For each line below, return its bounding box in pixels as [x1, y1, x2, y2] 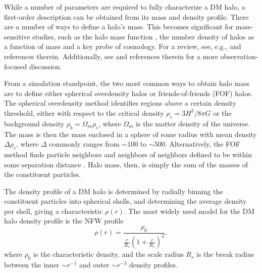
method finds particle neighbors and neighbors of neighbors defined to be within [4, 149, 252, 159]
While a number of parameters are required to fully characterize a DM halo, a [4, 2, 245, 12]
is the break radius [196, 249, 254, 259]
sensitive [4, 31, 30, 41]
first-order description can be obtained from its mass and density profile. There [4, 11, 249, 22]
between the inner [4, 259, 60, 270]
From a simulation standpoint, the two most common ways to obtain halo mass [4, 78, 249, 88]
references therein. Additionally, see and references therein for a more [4, 51, 219, 61]
